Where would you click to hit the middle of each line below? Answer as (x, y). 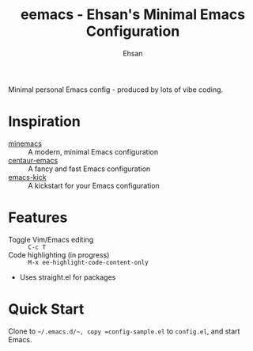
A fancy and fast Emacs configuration (89, 169)
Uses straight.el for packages (68, 277)
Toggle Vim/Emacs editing (51, 239)
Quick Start (46, 309)
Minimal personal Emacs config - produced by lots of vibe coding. (116, 90)
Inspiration (44, 122)
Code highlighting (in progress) (59, 254)
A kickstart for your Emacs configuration (94, 185)
